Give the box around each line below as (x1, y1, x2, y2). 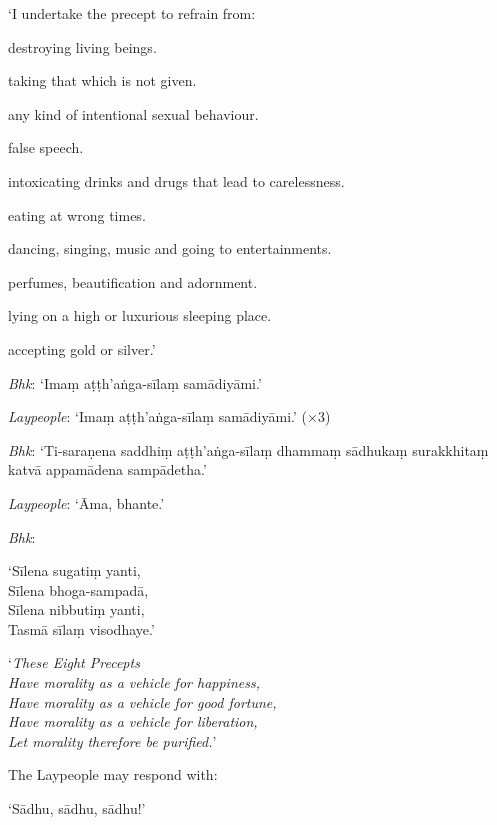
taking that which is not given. (8, 70, 197, 91)
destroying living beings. (8, 36, 157, 57)
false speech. (8, 137, 84, 158)
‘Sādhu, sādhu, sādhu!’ (8, 798, 146, 819)
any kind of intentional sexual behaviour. (8, 103, 259, 124)
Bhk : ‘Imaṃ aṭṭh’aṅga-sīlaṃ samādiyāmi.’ (8, 372, 262, 393)
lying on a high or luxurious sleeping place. (8, 305, 272, 326)
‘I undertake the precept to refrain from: (8, 3, 256, 23)
